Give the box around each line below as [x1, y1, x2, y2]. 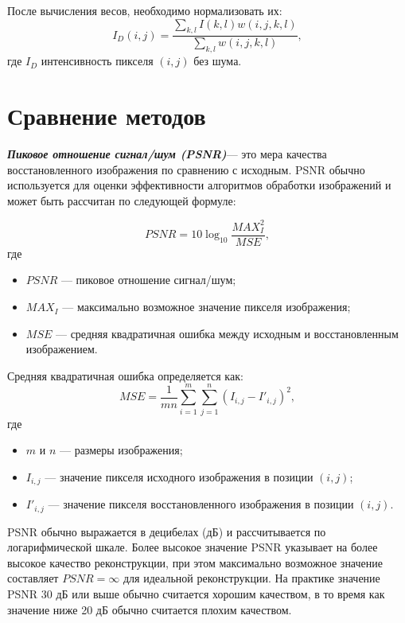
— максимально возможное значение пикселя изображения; [62, 298, 351, 315]
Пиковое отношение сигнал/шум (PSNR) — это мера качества [7, 145, 327, 162]
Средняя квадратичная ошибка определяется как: [7, 367, 243, 384]
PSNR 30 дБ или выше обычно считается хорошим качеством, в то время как [7, 586, 385, 602]
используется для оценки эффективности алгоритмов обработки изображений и [7, 177, 391, 193]
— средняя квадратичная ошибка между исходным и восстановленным [55, 325, 399, 341]
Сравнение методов [7, 99, 206, 131]
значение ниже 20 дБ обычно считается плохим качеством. [7, 601, 292, 617]
